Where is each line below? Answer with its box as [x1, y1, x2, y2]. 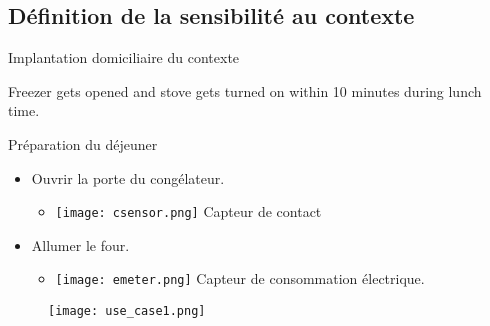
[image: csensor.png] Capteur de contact [55, 201, 322, 222]
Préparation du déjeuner [8, 133, 158, 154]
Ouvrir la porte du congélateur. [31, 167, 225, 188]
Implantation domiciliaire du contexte [8, 47, 240, 68]
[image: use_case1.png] [48, 304, 206, 319]
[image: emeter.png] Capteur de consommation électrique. [55, 268, 425, 289]
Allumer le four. [31, 234, 130, 255]
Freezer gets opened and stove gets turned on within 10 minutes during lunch [8, 80, 482, 101]
